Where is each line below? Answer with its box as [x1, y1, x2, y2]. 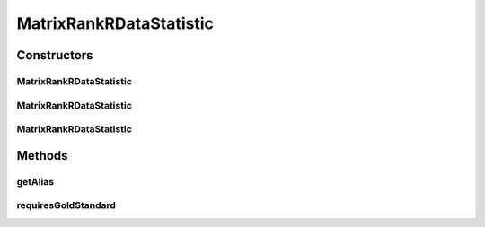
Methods [16, 148, 68, 163]
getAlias [16, 175, 54, 188]
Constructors [16, 48, 93, 63]
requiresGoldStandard [16, 199, 117, 212]
